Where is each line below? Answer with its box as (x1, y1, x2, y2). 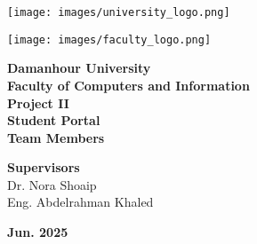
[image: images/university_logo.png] (7, 6, 230, 19)
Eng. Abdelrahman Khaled (7, 193, 154, 211)
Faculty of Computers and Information (7, 75, 250, 94)
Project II (7, 93, 69, 112)
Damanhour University (7, 59, 151, 77)
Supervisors (7, 158, 80, 177)
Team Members (7, 128, 105, 146)
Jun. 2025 (7, 223, 68, 241)
